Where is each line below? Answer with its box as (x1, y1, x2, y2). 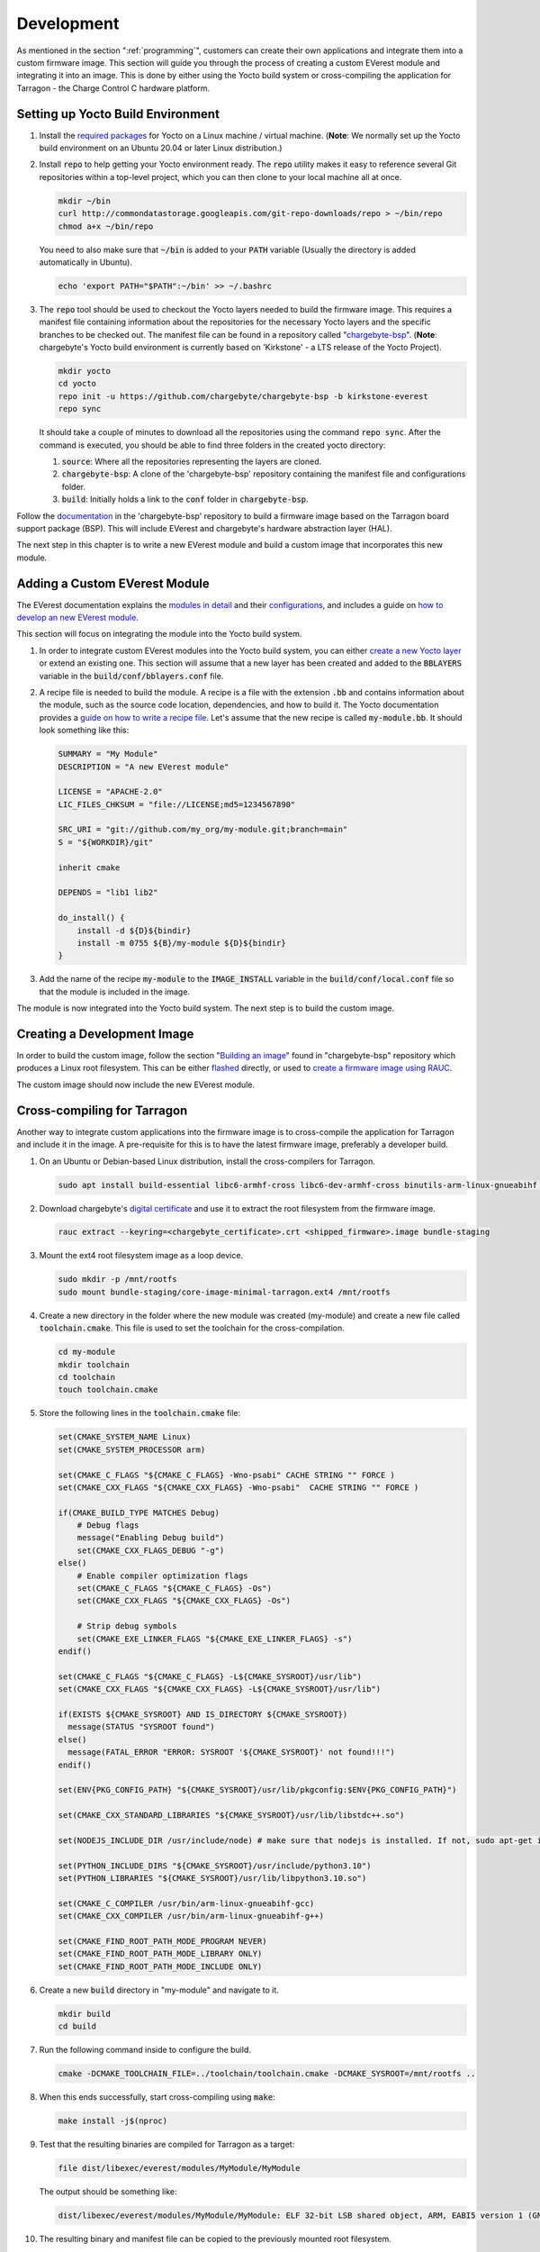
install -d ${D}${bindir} (76, 925, 192, 936)
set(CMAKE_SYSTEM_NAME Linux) (58, 1432, 192, 1442)
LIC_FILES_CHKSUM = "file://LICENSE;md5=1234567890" (58, 799, 296, 810)
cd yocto (58, 378, 97, 389)
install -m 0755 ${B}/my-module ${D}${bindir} (76, 938, 287, 948)
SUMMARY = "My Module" (58, 749, 158, 759)
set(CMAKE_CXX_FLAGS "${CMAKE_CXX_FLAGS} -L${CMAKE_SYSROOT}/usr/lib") (58, 1684, 382, 1694)
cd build (58, 2021, 97, 2031)
